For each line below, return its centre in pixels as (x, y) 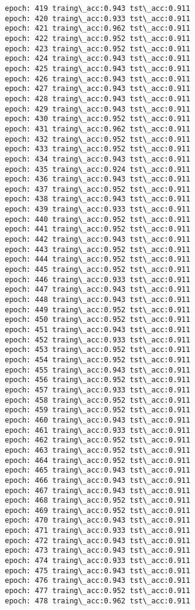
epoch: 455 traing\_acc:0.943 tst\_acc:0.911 (97, 370)
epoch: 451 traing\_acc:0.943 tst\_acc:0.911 (97, 330)
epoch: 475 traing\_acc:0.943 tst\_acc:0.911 (97, 571)
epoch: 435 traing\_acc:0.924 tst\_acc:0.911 (97, 169)
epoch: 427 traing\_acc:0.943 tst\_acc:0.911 (97, 89)
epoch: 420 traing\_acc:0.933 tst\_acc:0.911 (97, 18)
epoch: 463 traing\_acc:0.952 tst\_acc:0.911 (97, 450)
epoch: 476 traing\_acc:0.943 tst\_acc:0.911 (97, 581)
